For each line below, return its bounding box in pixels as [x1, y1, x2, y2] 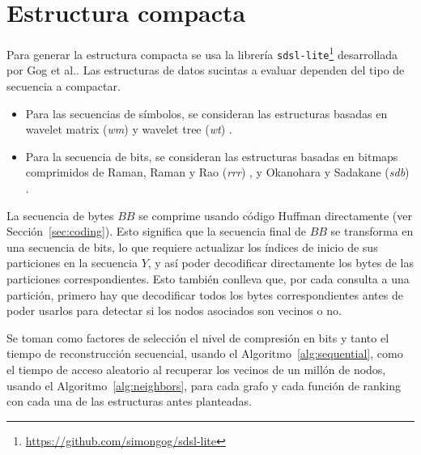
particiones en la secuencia [6, 254, 138, 271]
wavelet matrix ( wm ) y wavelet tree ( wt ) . [25, 121, 232, 138]
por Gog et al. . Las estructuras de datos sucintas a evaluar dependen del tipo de [6, 62, 405, 79]
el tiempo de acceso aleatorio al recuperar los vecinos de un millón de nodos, [6, 360, 386, 377]
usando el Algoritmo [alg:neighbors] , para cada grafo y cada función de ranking [6, 376, 401, 393]
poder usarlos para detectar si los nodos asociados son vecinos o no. [6, 302, 342, 319]
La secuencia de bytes [6, 206, 114, 223]
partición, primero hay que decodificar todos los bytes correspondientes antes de [6, 286, 403, 303]
